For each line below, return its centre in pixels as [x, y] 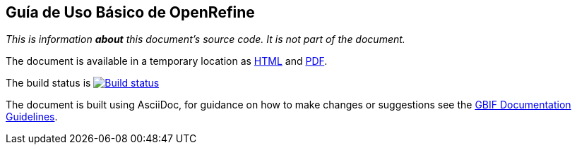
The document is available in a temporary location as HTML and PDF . [167, 61]
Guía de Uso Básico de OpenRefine [130, 12]
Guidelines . [32, 117]
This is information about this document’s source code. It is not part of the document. [206, 39]
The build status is [48, 83]
